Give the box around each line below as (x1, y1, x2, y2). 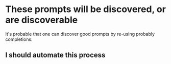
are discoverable (5, 14, 78, 26)
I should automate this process (5, 51, 106, 59)
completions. (5, 36, 33, 42)
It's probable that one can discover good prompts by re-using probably (5, 31, 155, 37)
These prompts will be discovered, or (5, 4, 166, 15)
